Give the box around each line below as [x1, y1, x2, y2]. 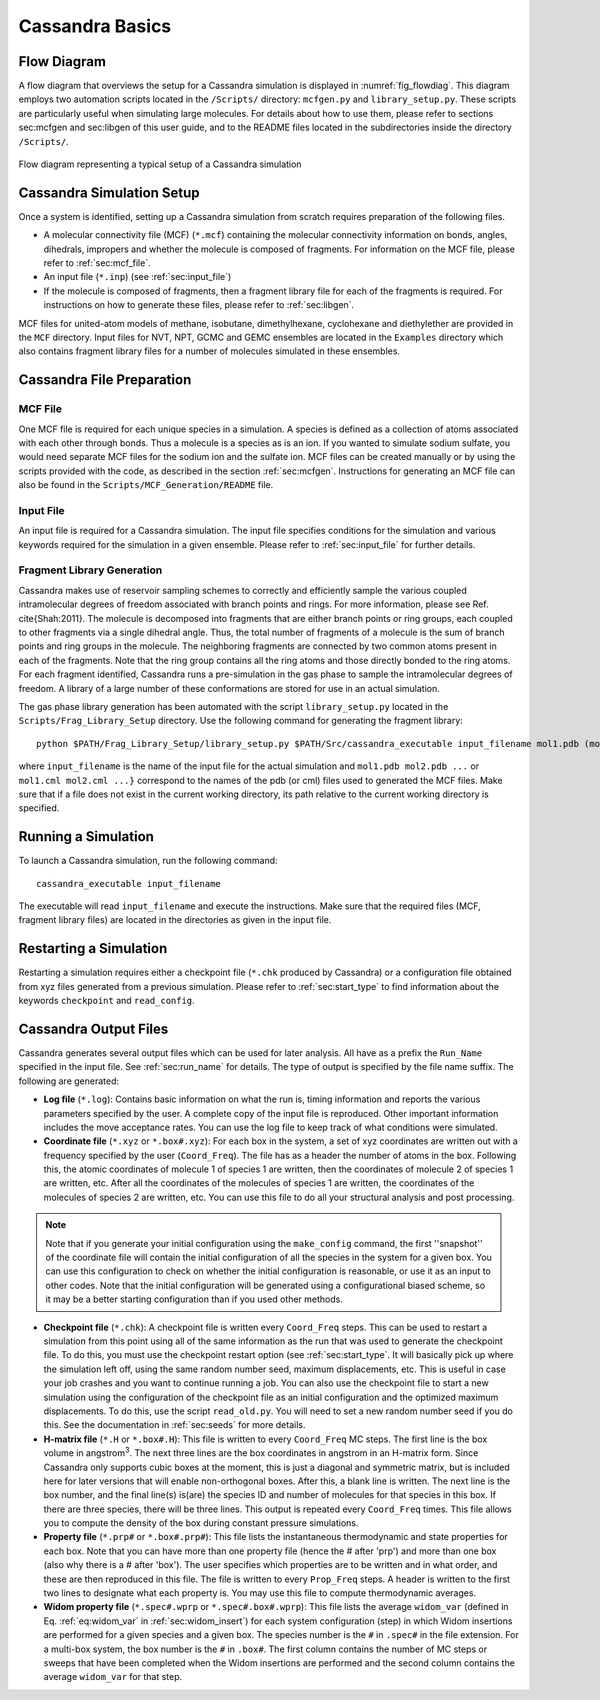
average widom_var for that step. [43, 1671, 183, 1683]
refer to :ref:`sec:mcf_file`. [43, 257, 151, 269]
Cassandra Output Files [18, 1020, 169, 1037]
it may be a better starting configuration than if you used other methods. [45, 1293, 344, 1305]
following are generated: [18, 1075, 120, 1087]
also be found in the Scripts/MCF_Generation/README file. [18, 479, 274, 491]
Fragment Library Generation [18, 563, 163, 577]
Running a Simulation [18, 828, 155, 845]
